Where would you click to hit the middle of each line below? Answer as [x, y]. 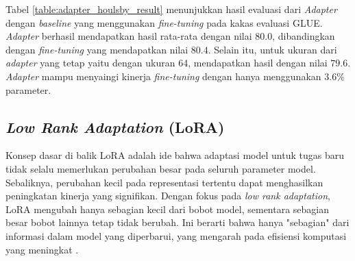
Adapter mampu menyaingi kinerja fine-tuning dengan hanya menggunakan [163, 76]
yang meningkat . [42, 249]
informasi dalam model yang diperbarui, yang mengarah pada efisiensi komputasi [176, 235]
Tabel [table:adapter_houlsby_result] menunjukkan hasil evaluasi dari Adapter [171, 9]
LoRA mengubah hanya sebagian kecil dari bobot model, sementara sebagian [168, 209]
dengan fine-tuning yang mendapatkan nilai [97, 49]
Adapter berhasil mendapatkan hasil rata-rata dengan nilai [129, 36]
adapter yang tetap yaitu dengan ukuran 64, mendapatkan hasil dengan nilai [167, 63]
